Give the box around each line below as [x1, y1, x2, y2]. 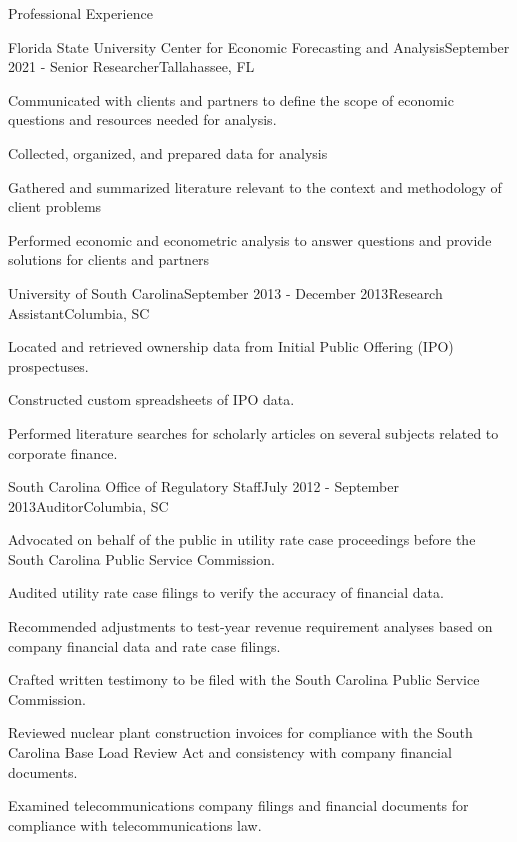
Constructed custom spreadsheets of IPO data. [8, 389, 295, 410]
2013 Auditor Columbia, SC [8, 495, 169, 516]
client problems [8, 196, 102, 217]
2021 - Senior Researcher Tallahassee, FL [8, 56, 255, 77]
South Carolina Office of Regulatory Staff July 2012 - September [8, 476, 399, 497]
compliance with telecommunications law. [8, 814, 262, 835]
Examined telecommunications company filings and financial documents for [8, 795, 469, 816]
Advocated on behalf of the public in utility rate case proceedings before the [8, 529, 476, 550]
